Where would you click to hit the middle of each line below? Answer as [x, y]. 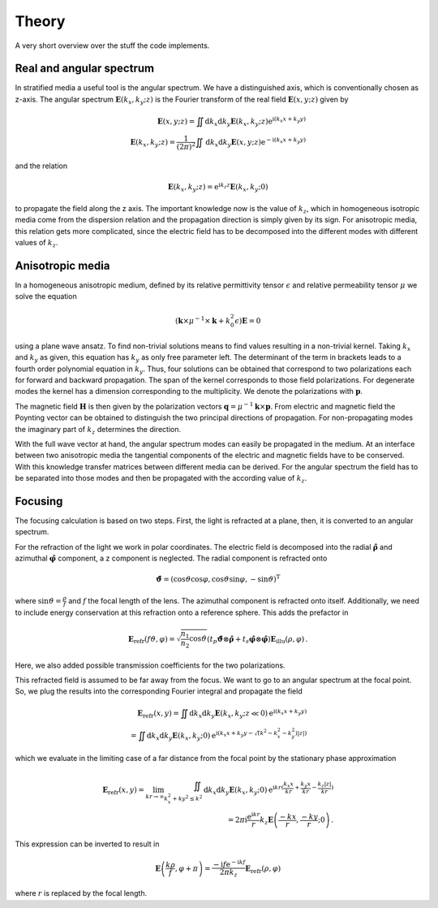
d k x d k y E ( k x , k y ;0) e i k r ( [243, 790]
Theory [40, 21]
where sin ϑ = [39, 600]
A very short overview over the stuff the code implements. [112, 45]
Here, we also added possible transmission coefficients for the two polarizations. [150, 665]
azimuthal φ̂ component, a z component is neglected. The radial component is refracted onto [171, 558]
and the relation [41, 166]
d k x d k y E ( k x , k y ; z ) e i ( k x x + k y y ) [255, 121]
